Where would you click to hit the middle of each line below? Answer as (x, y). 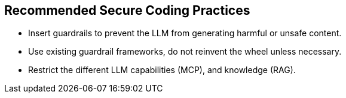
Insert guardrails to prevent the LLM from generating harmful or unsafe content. (185, 33)
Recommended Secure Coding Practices (127, 10)
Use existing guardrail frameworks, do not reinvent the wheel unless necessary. (185, 52)
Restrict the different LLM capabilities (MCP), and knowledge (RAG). (162, 70)
